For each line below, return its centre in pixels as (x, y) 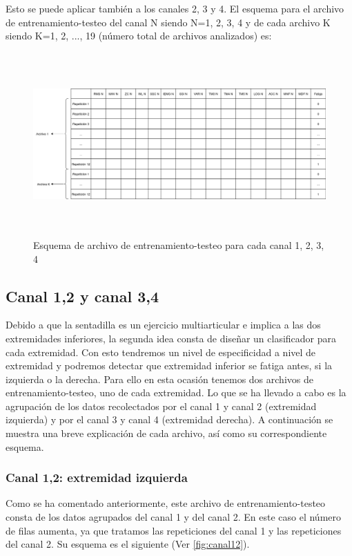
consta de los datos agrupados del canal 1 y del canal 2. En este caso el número (174, 517)
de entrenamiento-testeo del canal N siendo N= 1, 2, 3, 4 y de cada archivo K (168, 22)
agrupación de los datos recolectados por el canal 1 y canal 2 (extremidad (161, 406)
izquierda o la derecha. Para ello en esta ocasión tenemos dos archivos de (159, 379)
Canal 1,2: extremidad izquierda (97, 478)
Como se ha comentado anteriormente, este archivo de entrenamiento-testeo (166, 503)
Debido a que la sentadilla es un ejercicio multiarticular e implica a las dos (163, 325)
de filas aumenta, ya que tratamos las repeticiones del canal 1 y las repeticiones (174, 530)
